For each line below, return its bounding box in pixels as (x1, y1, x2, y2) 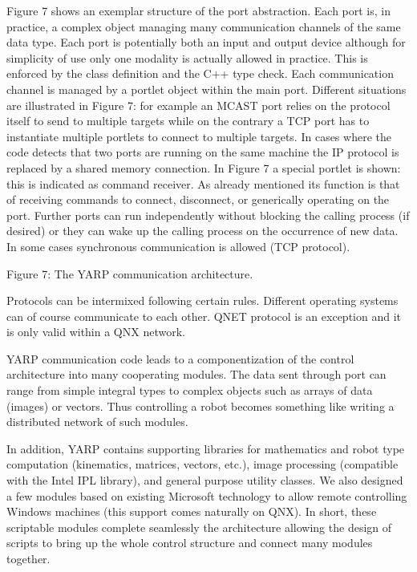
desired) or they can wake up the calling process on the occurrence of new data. (6, 222, 399, 239)
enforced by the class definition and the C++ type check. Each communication (6, 65, 394, 82)
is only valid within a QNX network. (6, 323, 185, 340)
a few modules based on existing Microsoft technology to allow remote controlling (6, 487, 407, 504)
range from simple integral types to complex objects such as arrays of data (6, 382, 373, 399)
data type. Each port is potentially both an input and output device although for (6, 34, 406, 51)
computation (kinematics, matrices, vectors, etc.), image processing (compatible (6, 456, 399, 473)
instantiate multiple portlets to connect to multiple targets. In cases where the (6, 128, 391, 144)
